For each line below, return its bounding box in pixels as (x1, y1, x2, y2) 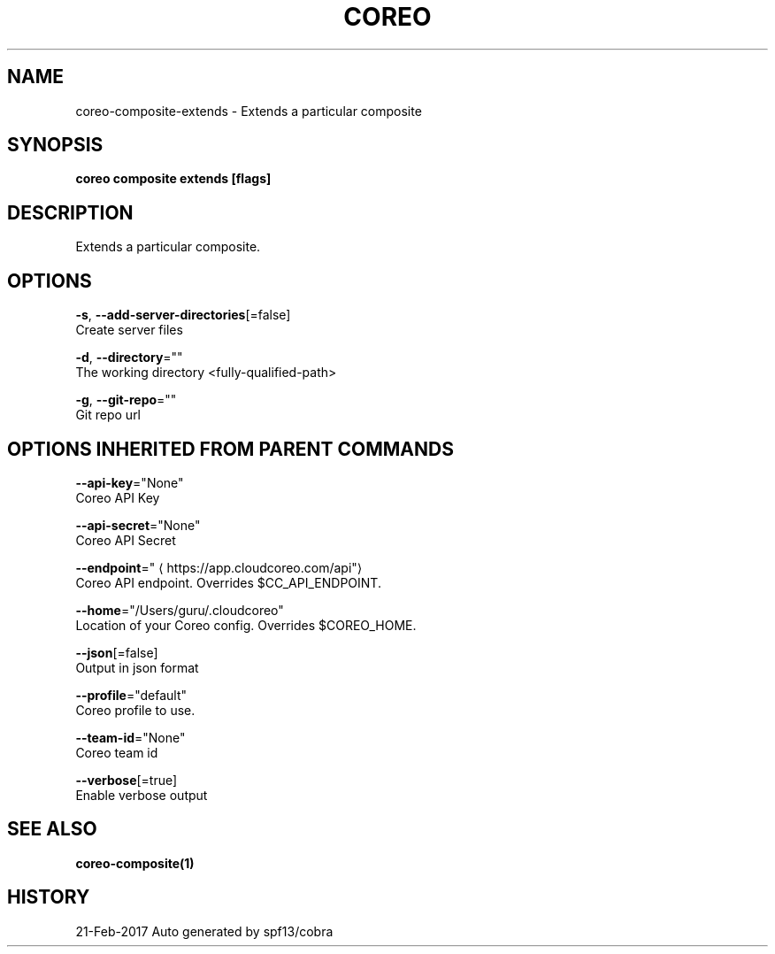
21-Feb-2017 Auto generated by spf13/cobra (75, 923, 334, 939)
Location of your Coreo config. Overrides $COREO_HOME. (75, 617, 417, 633)
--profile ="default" (75, 687, 187, 703)
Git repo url (75, 407, 142, 423)
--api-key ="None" (75, 474, 184, 490)
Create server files (75, 322, 183, 338)
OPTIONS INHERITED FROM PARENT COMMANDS (7, 437, 454, 460)
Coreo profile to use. (75, 702, 196, 718)
